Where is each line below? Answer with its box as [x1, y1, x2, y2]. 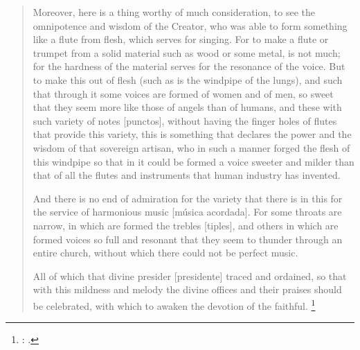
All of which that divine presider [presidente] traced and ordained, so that [33, 268, 347, 283]
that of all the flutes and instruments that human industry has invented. [33, 168, 341, 182]
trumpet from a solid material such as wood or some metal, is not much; [33, 45, 341, 60]
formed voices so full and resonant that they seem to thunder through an [33, 231, 343, 246]
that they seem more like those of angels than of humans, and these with [33, 100, 342, 114]
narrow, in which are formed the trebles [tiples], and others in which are [33, 218, 339, 232]
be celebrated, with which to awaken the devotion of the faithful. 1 [33, 296, 316, 313]
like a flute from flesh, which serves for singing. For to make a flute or [33, 32, 329, 46]
